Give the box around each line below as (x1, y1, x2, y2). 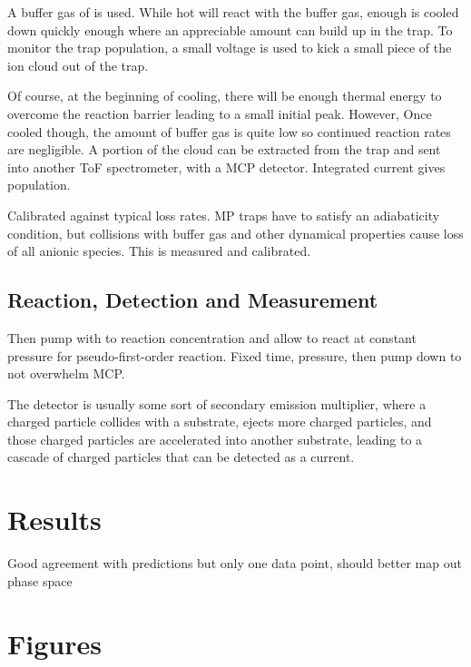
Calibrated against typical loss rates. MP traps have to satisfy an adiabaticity (7, 205, 440, 224)
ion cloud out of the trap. (7, 55, 149, 74)
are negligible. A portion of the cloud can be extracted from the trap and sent (7, 140, 441, 159)
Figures (7, 624, 102, 662)
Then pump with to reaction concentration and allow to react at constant (7, 328, 417, 347)
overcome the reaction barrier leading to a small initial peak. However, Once (7, 103, 432, 123)
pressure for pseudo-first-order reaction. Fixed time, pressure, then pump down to (7, 346, 462, 365)
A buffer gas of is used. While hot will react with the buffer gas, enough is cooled (7, 3, 459, 21)
